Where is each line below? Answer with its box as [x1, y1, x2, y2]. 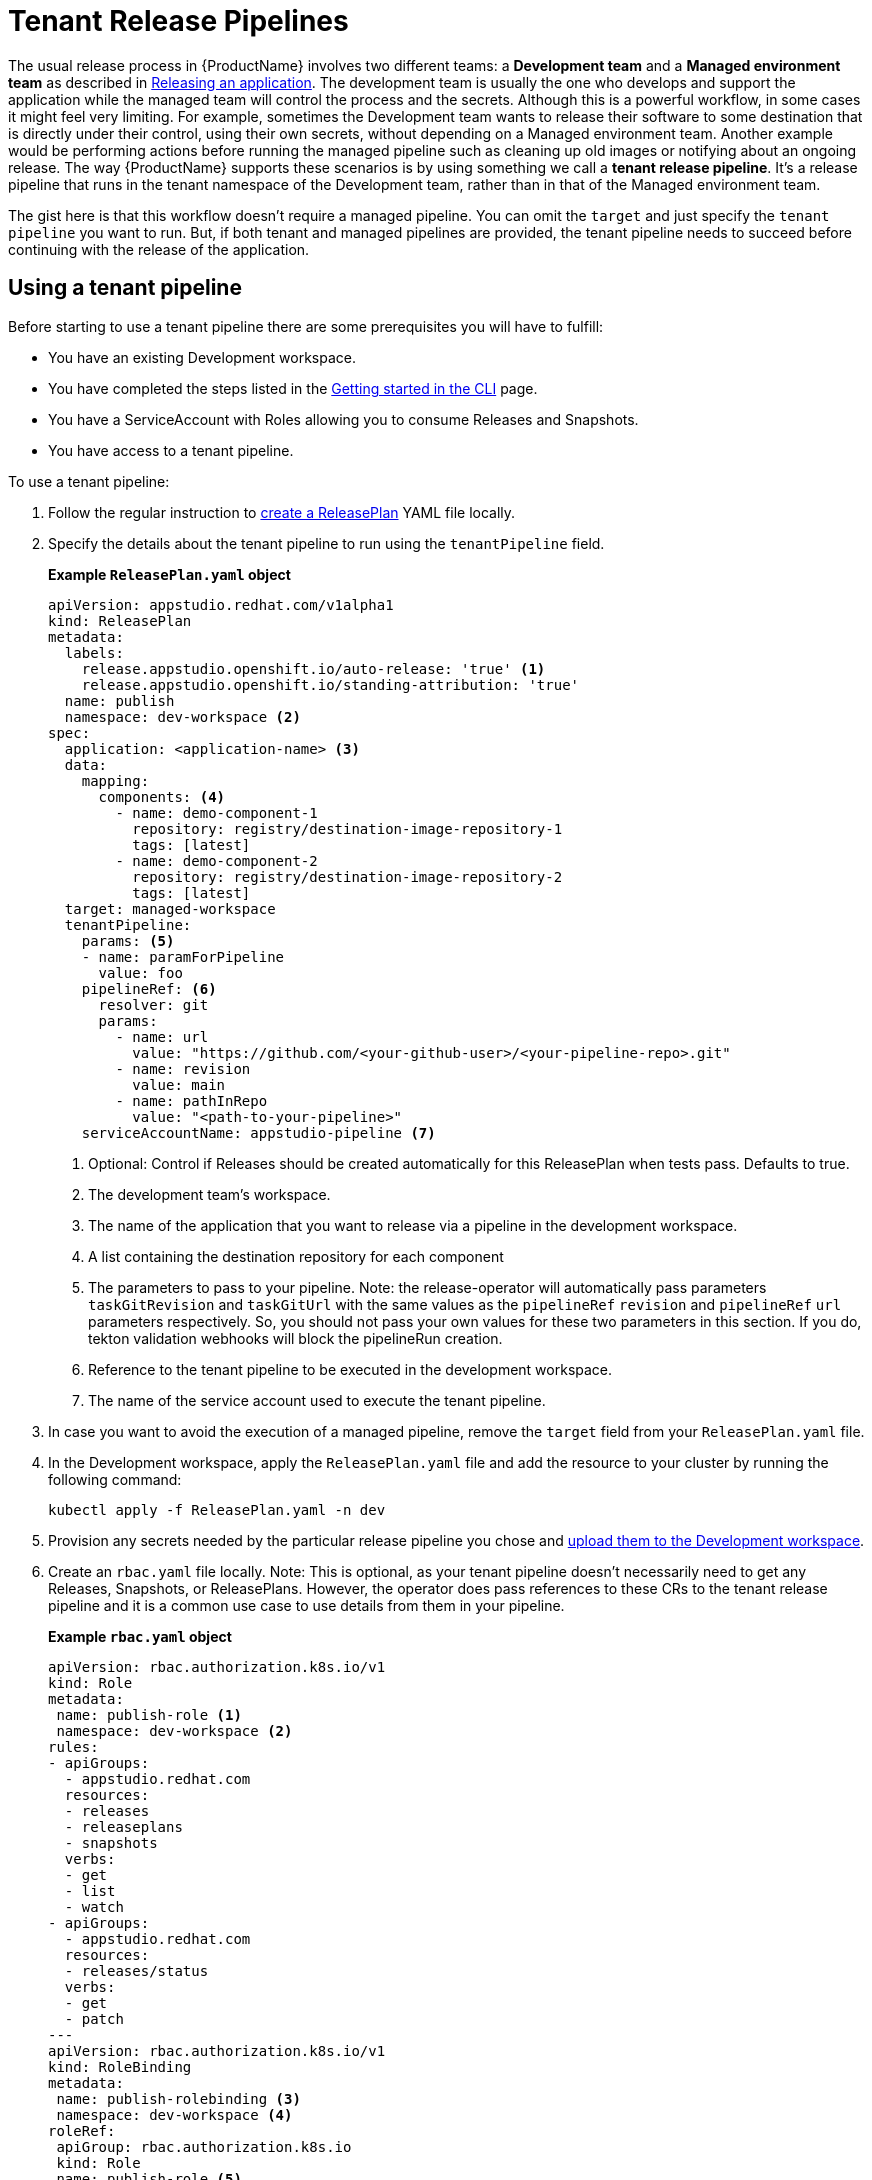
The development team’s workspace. [88, 1185, 331, 1203]
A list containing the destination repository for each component [88, 1247, 504, 1265]
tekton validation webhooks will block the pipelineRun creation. [88, 1329, 503, 1347]
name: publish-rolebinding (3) [56, 2090, 301, 2107]
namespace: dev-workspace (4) [56, 2106, 293, 2123]
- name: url [115, 1028, 209, 1045]
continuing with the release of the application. [8, 240, 310, 258]
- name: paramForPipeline [81, 948, 285, 965]
